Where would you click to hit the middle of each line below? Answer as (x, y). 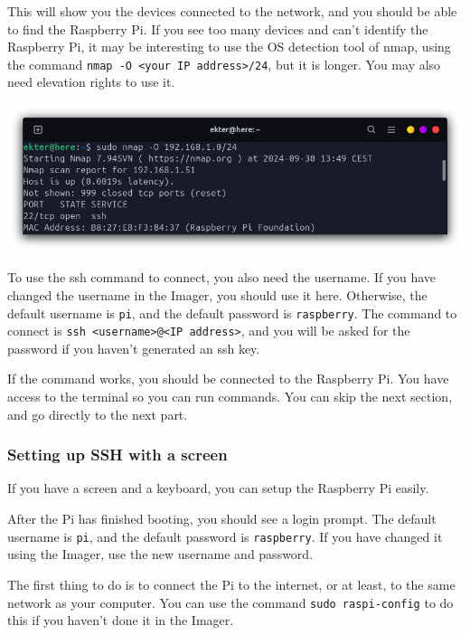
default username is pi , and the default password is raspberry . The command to (232, 313)
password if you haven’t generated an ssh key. (134, 348)
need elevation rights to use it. (91, 82)
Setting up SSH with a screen (117, 455)
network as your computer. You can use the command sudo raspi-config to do (230, 602)
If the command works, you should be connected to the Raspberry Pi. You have (228, 379)
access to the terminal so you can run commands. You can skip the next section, (230, 397)
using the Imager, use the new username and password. (160, 554)
